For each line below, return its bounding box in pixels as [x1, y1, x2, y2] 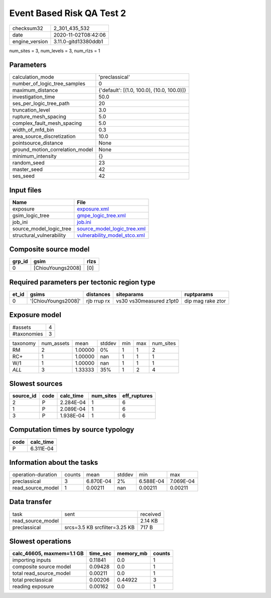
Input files [9, 186, 42, 194]
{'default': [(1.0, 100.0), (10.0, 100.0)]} [98, 87, 187, 94]
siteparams [116, 291, 144, 297]
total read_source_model [12, 570, 71, 577]
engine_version [12, 38, 48, 45]
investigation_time [12, 93, 55, 101]
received [140, 511, 161, 518]
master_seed [12, 166, 43, 173]
